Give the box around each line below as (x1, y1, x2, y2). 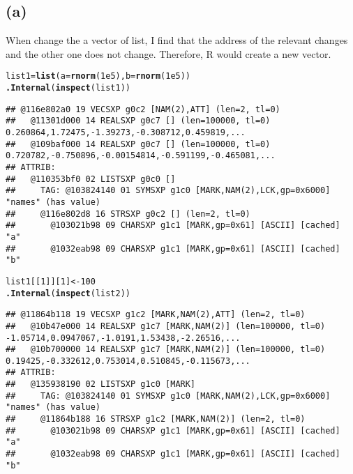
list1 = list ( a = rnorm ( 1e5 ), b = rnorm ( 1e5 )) (6, 71, 191, 82)
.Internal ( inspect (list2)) (6, 288, 131, 298)
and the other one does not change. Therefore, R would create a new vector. (6, 46, 331, 61)
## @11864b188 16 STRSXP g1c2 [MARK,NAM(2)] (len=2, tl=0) (6, 414, 306, 425)
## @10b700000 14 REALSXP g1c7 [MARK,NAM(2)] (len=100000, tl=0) (6, 344, 326, 355)
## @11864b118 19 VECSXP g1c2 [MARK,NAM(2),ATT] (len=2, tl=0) (6, 309, 306, 320)
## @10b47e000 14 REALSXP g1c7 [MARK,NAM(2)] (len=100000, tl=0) (6, 321, 326, 331)
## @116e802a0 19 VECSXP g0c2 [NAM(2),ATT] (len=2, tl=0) (6, 104, 280, 114)
